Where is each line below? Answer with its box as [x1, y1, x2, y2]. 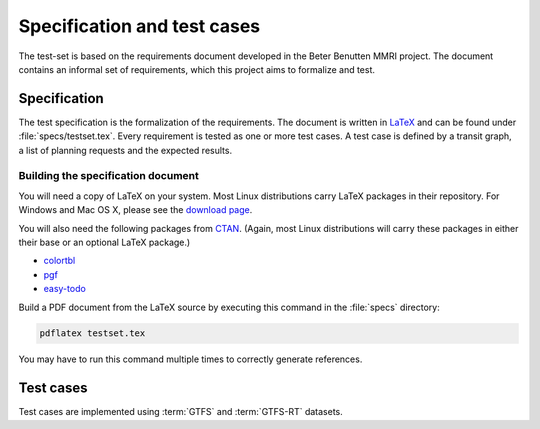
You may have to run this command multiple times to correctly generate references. [18, 353, 363, 365]
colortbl [43, 255, 76, 267]
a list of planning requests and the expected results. [18, 144, 233, 156]
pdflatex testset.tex [39, 328, 146, 339]
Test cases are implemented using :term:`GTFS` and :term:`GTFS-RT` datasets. [18, 406, 344, 418]
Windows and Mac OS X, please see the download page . [18, 204, 253, 216]
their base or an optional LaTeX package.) [18, 236, 191, 248]
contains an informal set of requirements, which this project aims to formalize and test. [18, 63, 375, 75]
